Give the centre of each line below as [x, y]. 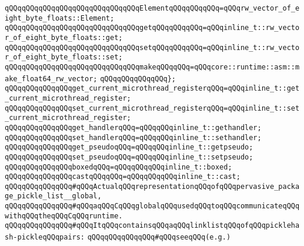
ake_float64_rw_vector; [51, 79]
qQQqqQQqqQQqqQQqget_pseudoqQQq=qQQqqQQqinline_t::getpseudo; [129, 147]
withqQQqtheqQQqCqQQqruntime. [64, 216]
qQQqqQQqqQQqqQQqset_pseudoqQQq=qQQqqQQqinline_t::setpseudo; [129, 157]
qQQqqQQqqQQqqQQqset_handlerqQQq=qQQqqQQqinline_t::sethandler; [133, 137]
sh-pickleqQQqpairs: [45, 237]
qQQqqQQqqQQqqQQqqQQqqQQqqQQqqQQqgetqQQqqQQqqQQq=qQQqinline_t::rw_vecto [152, 28]
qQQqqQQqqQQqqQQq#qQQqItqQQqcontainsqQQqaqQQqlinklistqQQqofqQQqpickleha [152, 226]
